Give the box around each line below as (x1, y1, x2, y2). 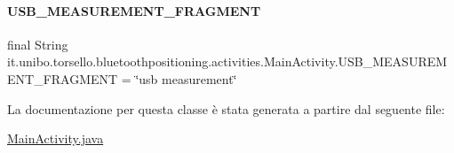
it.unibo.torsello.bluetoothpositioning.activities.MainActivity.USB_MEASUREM (7, 52, 448, 71)
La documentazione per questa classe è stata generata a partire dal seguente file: (7, 99, 445, 118)
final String (7, 34, 68, 53)
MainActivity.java (7, 129, 104, 148)
